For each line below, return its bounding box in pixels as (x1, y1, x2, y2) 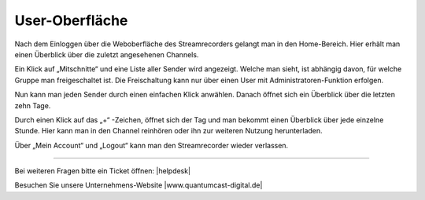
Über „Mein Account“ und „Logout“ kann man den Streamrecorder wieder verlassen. (14, 140, 289, 150)
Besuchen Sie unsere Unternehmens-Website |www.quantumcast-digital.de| (14, 180, 263, 190)
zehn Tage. (14, 100, 51, 110)
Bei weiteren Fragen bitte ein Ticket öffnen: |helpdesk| (14, 166, 191, 176)
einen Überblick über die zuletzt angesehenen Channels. (14, 49, 199, 59)
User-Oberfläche (14, 12, 128, 29)
